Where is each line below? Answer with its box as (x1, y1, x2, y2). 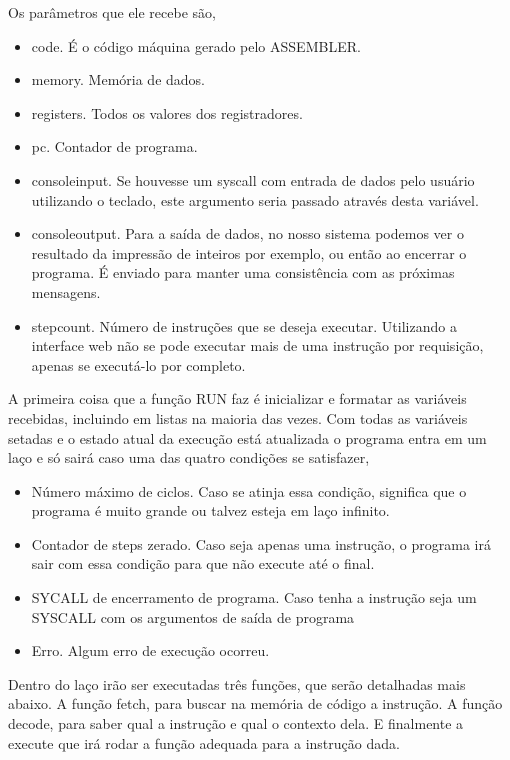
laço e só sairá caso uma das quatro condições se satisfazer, (8, 447, 370, 468)
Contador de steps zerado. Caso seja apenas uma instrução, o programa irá (31, 533, 491, 554)
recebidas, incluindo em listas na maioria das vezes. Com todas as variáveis (8, 407, 468, 428)
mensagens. (31, 281, 101, 302)
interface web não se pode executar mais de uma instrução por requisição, (31, 335, 484, 356)
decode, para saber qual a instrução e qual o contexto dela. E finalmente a (8, 713, 464, 734)
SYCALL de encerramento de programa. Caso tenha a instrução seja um (31, 587, 477, 608)
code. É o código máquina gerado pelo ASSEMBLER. (31, 35, 361, 56)
